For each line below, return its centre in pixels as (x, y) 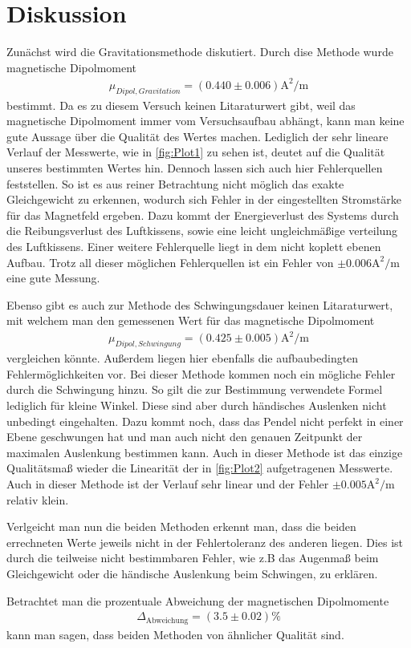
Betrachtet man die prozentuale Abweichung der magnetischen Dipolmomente (198, 600)
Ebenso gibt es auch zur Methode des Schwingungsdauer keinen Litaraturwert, (200, 304)
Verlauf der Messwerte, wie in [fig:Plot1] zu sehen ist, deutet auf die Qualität (196, 152)
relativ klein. (38, 499)
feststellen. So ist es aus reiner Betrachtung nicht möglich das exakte (175, 183)
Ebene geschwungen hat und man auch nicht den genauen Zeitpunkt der (185, 437)
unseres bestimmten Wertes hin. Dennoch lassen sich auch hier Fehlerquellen (195, 168)
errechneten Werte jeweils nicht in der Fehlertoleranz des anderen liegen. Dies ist (205, 542)
